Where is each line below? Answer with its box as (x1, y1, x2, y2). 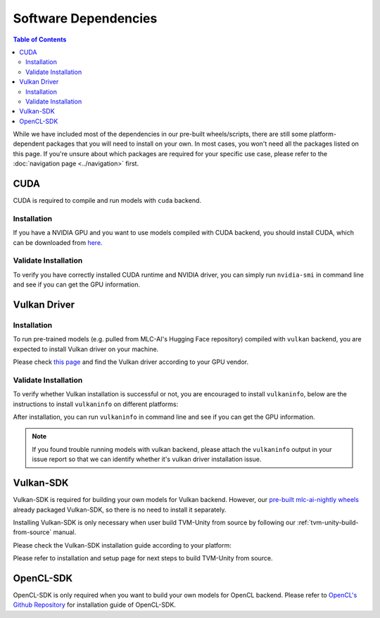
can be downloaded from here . (13, 238, 103, 246)
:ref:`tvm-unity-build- (296, 518, 359, 526)
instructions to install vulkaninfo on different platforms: (13, 400, 179, 408)
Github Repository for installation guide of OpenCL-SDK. (13, 600, 176, 609)
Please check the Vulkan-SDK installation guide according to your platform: (13, 541, 232, 549)
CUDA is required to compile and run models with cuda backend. (13, 196, 202, 205)
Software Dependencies (13, 11, 158, 26)
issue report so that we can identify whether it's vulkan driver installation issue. (32, 455, 262, 464)
